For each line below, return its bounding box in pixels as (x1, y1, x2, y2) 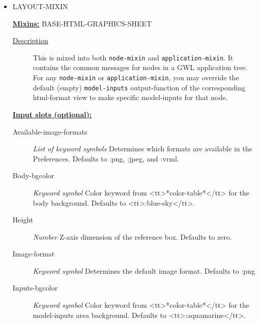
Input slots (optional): (12, 109, 92, 119)
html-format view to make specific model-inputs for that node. (33, 92, 228, 103)
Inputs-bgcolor (12, 282, 58, 293)
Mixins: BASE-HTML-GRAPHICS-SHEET (12, 18, 152, 28)
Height (12, 214, 34, 225)
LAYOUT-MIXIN (12, 1, 68, 11)
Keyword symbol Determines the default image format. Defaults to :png (33, 265, 255, 276)
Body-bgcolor (12, 170, 54, 181)
